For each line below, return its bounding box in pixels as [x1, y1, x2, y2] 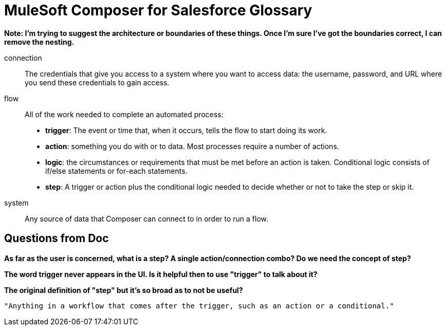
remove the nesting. [4, 37, 75, 46]
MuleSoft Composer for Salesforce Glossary [4, 2, 312, 19]
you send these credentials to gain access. [25, 78, 170, 87]
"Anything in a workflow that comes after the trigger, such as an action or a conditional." [4, 301, 394, 310]
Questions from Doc [4, 232, 109, 245]
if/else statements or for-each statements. [45, 166, 188, 175]
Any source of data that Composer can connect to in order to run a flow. [25, 214, 269, 223]
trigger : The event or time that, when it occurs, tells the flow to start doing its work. [45, 125, 327, 135]
